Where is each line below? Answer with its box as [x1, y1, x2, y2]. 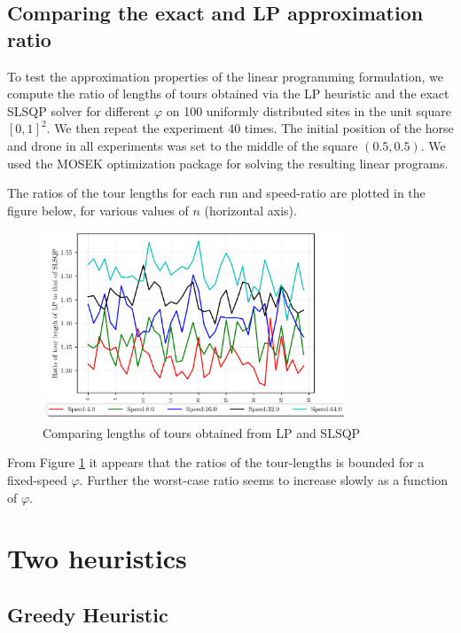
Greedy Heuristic [7, 601, 168, 628]
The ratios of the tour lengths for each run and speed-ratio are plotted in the [7, 184, 426, 202]
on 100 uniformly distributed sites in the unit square [166, 101, 451, 120]
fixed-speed [7, 471, 67, 489]
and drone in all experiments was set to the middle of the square [7, 136, 358, 154]
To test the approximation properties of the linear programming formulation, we [7, 66, 444, 85]
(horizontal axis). [204, 200, 297, 219]
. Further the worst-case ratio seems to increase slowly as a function [79, 471, 448, 489]
